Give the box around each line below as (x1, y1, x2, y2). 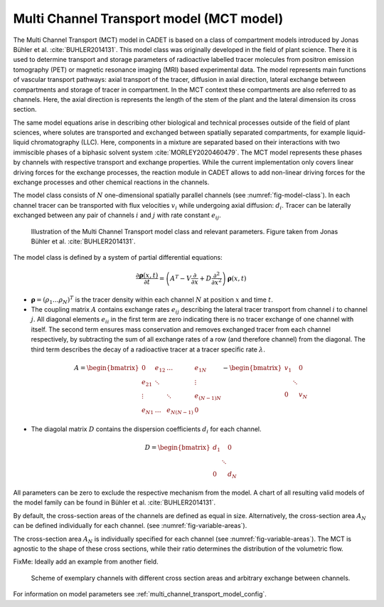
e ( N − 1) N (194, 392, 222, 402)
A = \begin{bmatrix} (73, 364, 139, 371)
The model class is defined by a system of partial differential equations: (13, 253, 223, 262)
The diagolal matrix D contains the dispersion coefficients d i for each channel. (31, 424, 262, 435)
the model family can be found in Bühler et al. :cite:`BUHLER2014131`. (13, 498, 216, 507)
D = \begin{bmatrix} (144, 443, 210, 451)
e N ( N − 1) (166, 406, 193, 416)
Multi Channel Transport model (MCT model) (13, 11, 284, 26)
